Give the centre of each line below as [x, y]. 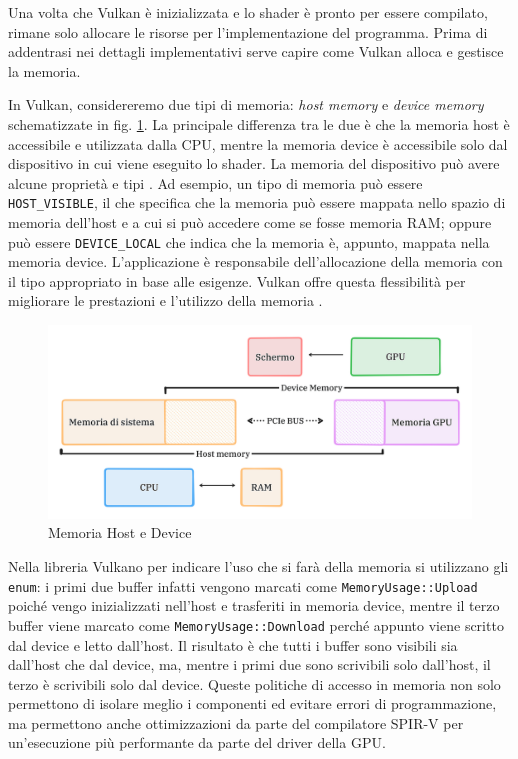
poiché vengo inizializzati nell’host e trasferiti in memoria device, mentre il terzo [254, 605]
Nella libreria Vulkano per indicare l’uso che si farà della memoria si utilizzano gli [258, 566]
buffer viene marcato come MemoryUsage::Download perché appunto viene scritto [256, 624]
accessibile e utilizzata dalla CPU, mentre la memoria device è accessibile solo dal [258, 143]
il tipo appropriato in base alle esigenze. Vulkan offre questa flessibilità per [237, 280]
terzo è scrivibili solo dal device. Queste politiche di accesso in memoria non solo [254, 683]
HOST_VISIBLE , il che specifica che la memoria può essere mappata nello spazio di [257, 202]
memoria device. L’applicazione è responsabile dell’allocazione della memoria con [255, 261]
